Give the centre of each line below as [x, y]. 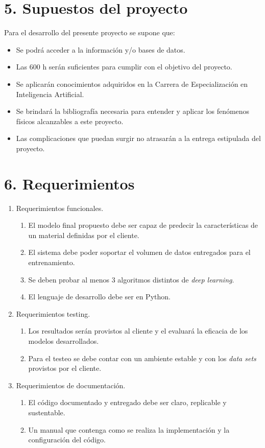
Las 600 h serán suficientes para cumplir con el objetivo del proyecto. [124, 67]
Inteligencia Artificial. [50, 94]
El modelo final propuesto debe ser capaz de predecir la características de [143, 225]
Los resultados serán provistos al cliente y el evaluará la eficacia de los [138, 331]
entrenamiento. [52, 262]
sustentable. [47, 412]
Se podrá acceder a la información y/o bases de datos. [101, 49]
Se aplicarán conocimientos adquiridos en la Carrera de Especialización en [132, 84]
